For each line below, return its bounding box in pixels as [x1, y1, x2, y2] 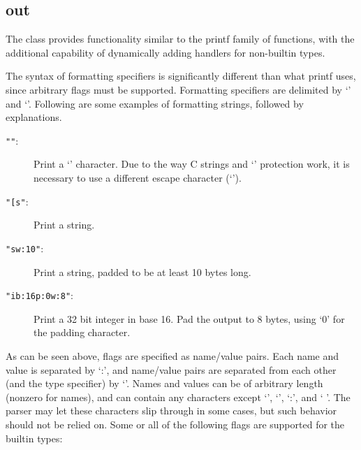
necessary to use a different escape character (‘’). [34, 170, 242, 185]
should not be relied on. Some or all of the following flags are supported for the [6, 416, 345, 431]
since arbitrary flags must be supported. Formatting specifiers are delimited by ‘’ [6, 82, 351, 96]
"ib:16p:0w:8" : [6, 288, 73, 303]
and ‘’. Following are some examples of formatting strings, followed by [6, 96, 304, 110]
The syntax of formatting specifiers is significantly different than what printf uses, [6, 68, 356, 83]
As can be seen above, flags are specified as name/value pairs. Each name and [6, 348, 339, 363]
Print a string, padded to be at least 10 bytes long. [34, 264, 251, 279]
